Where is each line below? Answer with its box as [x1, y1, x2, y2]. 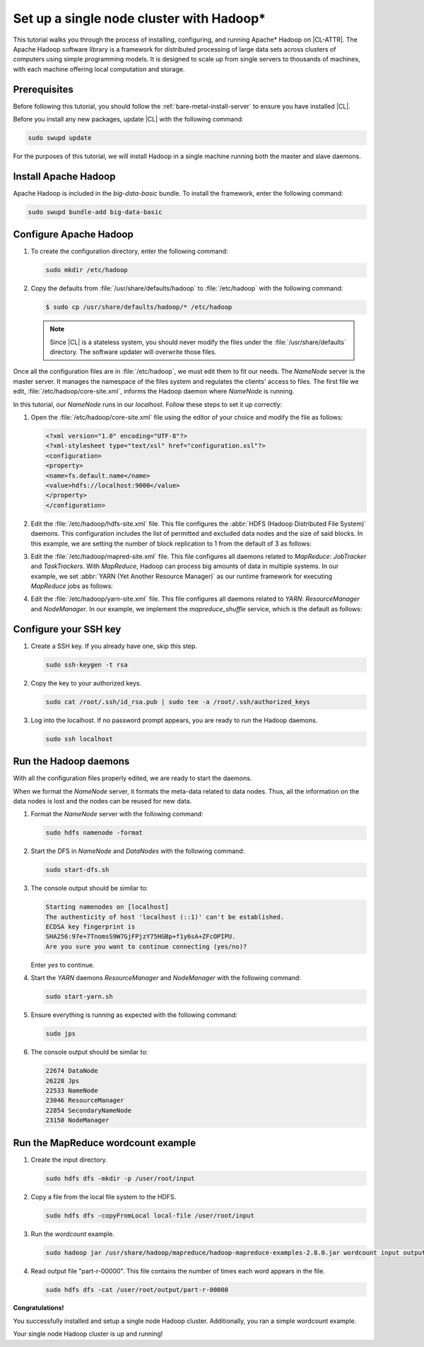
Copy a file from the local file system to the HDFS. [30, 1192, 177, 1201]
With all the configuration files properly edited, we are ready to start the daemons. [13, 774, 252, 782]
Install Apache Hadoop [13, 170, 116, 182]
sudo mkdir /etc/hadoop [45, 266, 129, 274]
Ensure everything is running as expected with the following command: [30, 1011, 238, 1019]
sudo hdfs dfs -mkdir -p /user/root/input [45, 1174, 195, 1182]
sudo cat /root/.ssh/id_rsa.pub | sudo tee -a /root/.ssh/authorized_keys [45, 698, 311, 706]
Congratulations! [13, 1304, 64, 1312]
